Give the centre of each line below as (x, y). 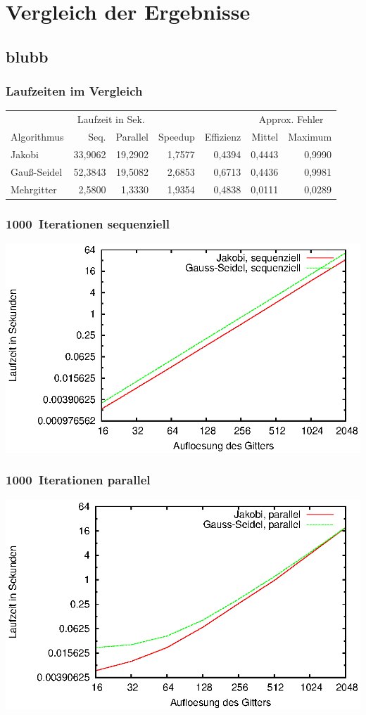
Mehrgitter (34, 189)
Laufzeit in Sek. (111, 119)
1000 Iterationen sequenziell (88, 223)
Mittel (265, 136)
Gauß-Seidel (37, 171)
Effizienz (223, 136)
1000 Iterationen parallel (78, 480)
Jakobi (25, 154)
